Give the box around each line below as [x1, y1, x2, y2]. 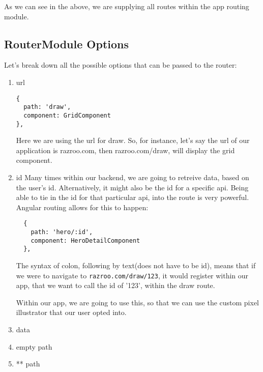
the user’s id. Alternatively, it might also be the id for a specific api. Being [16, 182, 249, 192]
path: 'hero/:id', [31, 228, 93, 236]
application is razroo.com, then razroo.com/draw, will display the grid [16, 145, 235, 155]
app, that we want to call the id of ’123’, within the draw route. [16, 280, 215, 291]
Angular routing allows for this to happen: [16, 202, 149, 212]
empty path [16, 341, 52, 352]
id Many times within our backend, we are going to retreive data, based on [16, 171, 249, 182]
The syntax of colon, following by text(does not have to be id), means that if [16, 260, 256, 270]
